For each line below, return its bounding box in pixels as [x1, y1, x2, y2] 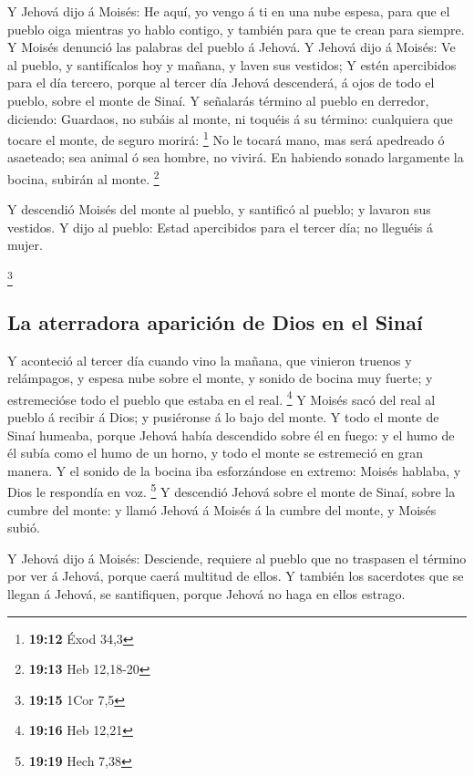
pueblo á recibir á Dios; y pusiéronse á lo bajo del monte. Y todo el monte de [7, 408, 439, 426]
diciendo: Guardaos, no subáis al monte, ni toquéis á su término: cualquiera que [7, 109, 453, 128]
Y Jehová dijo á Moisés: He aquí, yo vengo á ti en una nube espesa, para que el [7, 2, 450, 20]
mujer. [7, 235, 43, 254]
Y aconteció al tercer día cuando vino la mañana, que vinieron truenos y [7, 350, 412, 369]
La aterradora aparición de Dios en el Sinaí [7, 307, 423, 336]
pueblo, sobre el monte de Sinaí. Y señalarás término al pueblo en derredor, [7, 90, 429, 109]
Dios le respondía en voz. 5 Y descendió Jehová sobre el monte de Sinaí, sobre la [7, 480, 456, 502]
